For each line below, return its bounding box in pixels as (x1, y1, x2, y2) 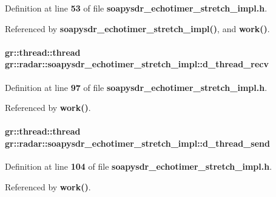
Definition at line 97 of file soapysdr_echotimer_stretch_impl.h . (5, 81, 268, 93)
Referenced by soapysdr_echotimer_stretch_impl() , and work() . (5, 22, 270, 35)
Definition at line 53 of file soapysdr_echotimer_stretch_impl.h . (5, 2, 268, 14)
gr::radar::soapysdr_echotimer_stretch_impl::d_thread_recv (5, 58, 269, 70)
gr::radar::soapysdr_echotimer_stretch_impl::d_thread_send (5, 136, 270, 149)
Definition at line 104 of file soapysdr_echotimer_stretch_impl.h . (5, 160, 272, 173)
